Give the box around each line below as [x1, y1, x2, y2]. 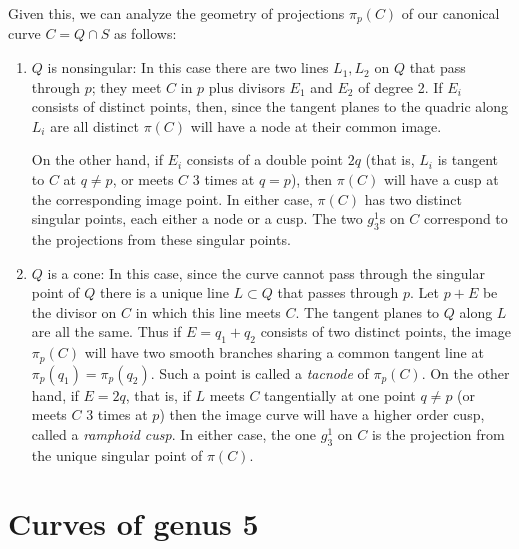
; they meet [91, 76, 162, 97]
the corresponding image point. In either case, [31, 188, 313, 209]
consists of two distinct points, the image [260, 321, 512, 342]
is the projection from [371, 423, 505, 444]
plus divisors [208, 76, 285, 97]
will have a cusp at [383, 169, 499, 190]
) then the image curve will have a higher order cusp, [159, 404, 485, 425]
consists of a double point [186, 149, 343, 170]
